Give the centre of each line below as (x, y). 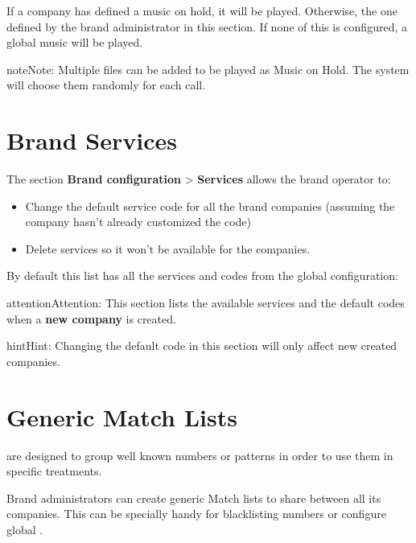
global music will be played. (75, 42)
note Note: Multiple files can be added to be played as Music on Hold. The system (208, 69)
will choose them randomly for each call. (106, 85)
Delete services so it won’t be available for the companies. (168, 248)
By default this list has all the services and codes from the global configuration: (202, 276)
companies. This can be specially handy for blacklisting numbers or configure (196, 514)
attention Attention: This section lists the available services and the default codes (206, 303)
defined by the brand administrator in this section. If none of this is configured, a (207, 26)
